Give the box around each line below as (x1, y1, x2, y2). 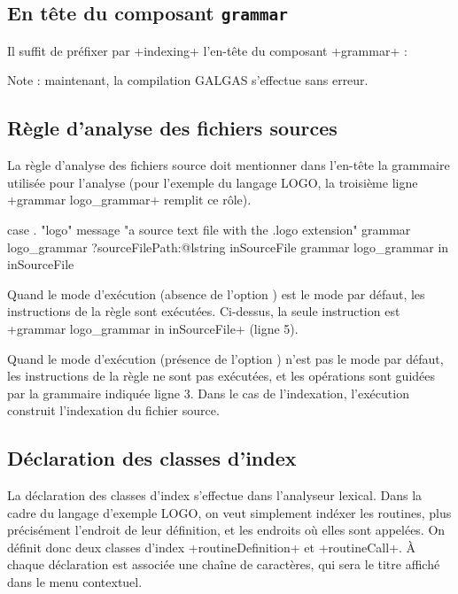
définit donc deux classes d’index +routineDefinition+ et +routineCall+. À (7, 537, 416, 556)
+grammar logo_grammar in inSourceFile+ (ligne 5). (7, 319, 299, 337)
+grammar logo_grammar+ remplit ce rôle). (7, 190, 252, 209)
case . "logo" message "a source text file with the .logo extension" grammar (7, 220, 411, 238)
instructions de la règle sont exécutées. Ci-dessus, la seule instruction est (7, 302, 400, 320)
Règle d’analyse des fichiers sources (7, 114, 338, 142)
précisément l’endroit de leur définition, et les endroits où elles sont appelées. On (7, 521, 446, 539)
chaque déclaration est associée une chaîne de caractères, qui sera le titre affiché (7, 555, 440, 574)
